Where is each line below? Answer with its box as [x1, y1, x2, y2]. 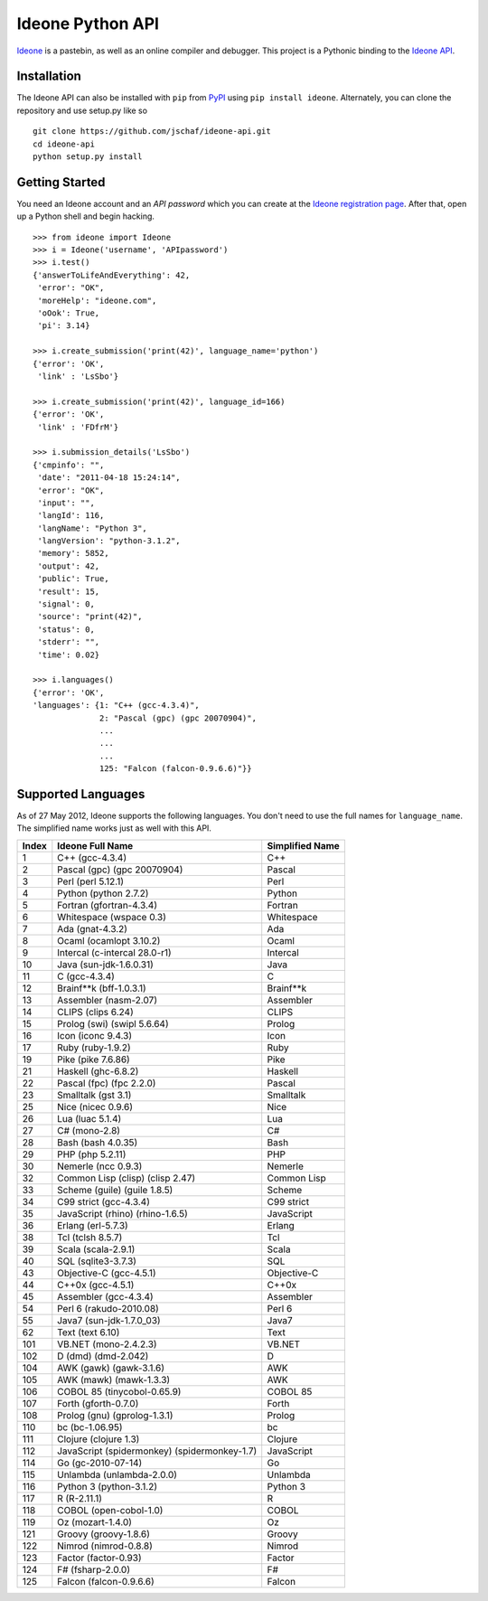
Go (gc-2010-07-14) [57, 1456, 143, 1469]
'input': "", [37, 497, 95, 508]
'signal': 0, [37, 599, 95, 609]
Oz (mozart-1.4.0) [57, 1515, 133, 1528]
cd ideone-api [33, 138, 95, 149]
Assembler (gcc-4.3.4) [57, 1290, 154, 1303]
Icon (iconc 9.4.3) [57, 1029, 133, 1041]
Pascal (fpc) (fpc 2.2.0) [57, 1077, 156, 1089]
